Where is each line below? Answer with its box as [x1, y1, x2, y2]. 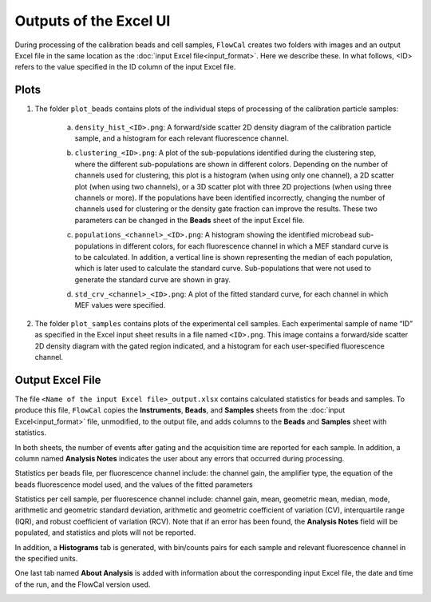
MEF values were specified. [74, 301, 166, 310]
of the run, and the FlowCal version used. [14, 580, 151, 589]
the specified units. [14, 554, 78, 564]
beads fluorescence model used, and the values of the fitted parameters [14, 480, 253, 489]
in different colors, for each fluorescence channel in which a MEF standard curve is [115, 241, 389, 251]
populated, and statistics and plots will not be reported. [14, 528, 196, 537]
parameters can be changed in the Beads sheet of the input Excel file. [74, 215, 305, 225]
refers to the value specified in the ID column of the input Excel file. [14, 62, 236, 72]
